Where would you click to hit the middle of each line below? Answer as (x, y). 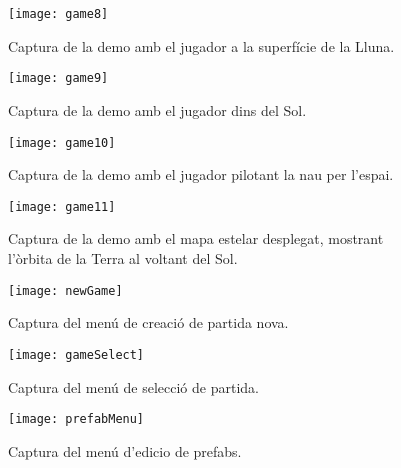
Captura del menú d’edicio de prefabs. (125, 450)
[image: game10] (62, 142)
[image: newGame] (65, 290)
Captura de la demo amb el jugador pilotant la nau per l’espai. (201, 174)
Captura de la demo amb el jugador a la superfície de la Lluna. (201, 45)
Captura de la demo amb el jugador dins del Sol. (157, 109)
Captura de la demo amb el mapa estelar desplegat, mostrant (196, 238)
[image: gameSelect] (76, 354)
